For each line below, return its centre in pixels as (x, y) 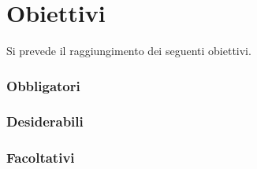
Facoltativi (41, 158)
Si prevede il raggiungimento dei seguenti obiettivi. (129, 51)
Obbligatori (43, 85)
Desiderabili (45, 121)
